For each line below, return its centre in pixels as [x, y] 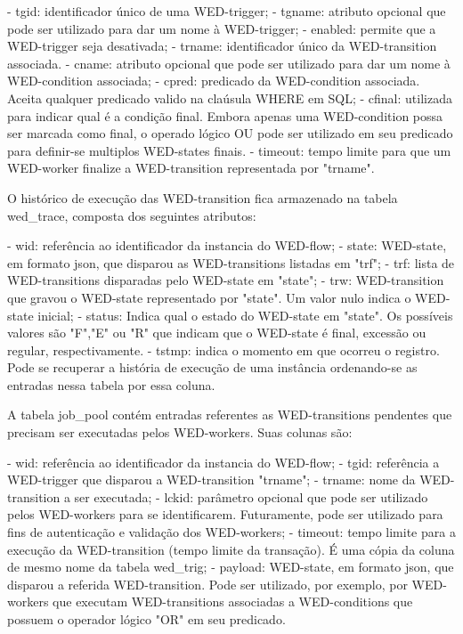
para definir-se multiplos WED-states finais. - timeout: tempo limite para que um [229, 150]
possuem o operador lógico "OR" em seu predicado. [146, 619]
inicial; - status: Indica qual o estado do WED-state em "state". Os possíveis [245, 315]
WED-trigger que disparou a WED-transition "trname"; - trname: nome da [211, 480]
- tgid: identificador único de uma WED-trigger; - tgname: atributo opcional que [227, 11]
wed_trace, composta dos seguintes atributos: [132, 215]
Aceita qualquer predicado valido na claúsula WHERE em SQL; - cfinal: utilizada [230, 98]
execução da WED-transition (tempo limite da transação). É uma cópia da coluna [231, 549]
